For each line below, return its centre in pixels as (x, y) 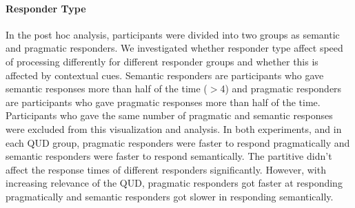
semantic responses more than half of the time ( (106, 89)
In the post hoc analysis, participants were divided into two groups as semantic (173, 34)
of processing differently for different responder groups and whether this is (162, 61)
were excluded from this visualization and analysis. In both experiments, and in (174, 128)
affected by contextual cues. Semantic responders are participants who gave (165, 75)
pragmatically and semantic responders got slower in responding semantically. (170, 196)
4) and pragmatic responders (281, 89)
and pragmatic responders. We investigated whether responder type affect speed (174, 48)
